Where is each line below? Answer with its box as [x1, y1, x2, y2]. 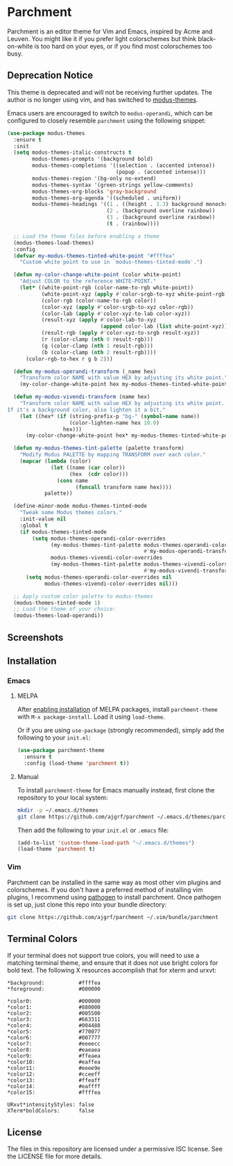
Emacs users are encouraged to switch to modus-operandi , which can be [7, 109, 213, 117]
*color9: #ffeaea [7, 1053, 101, 1060]
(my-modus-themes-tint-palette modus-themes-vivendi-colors [51, 561, 228, 568]
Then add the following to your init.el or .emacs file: [17, 826, 169, 834]
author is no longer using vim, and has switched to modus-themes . [7, 95, 199, 104]
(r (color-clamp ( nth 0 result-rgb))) [41, 336, 154, 343]
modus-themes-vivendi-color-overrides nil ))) [44, 580, 178, 587]
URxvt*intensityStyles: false [7, 1101, 95, 1108]
